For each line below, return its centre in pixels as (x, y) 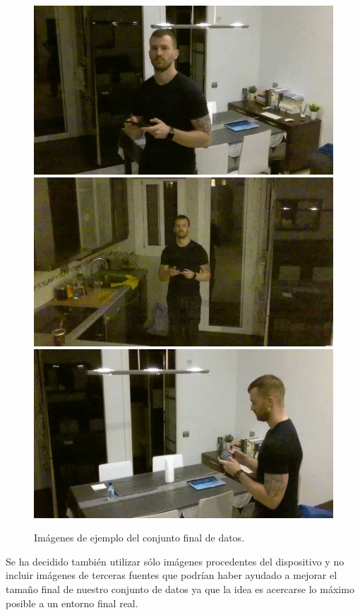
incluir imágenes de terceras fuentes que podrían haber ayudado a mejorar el (172, 575)
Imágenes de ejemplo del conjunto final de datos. (139, 538)
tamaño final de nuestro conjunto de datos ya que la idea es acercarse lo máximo (180, 589)
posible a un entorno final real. (72, 603)
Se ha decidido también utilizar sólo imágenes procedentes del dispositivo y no (175, 561)
